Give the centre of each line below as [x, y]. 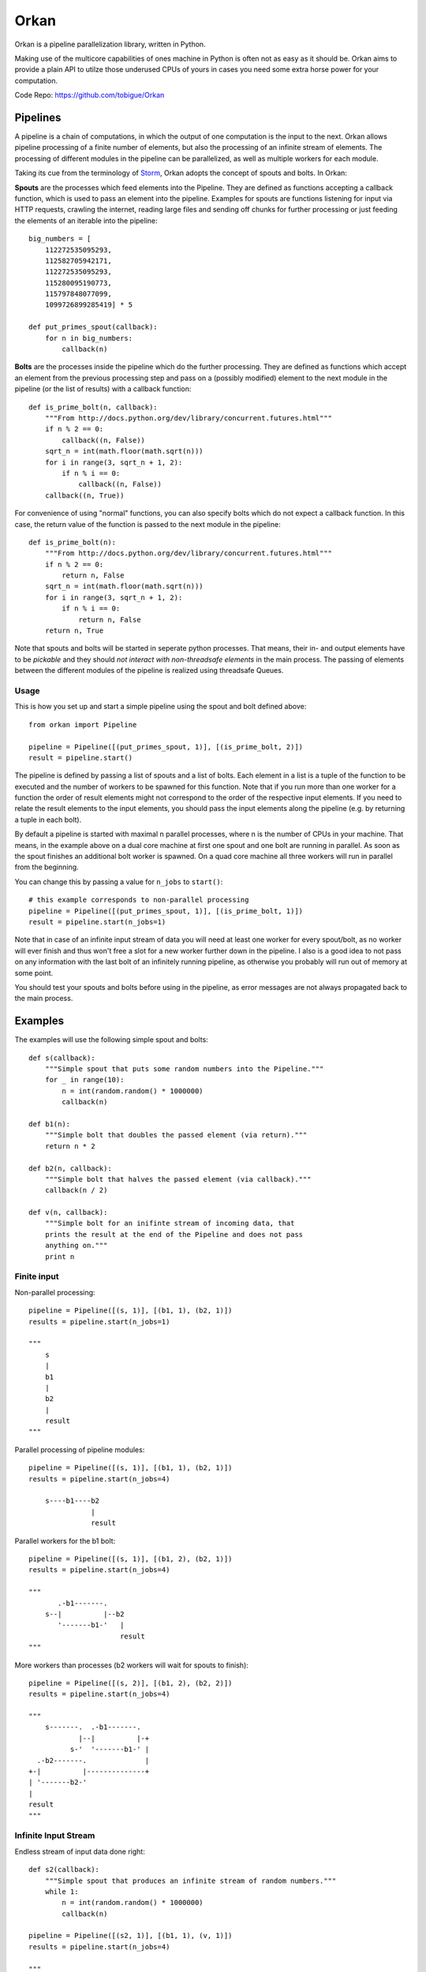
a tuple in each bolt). [48, 820]
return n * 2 [70, 1146]
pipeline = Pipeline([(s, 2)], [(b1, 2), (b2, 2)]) [131, 1683]
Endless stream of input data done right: [80, 1851]
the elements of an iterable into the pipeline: [86, 220]
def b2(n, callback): [70, 1168]
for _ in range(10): [84, 1080]
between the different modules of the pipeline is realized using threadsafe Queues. [149, 670]
